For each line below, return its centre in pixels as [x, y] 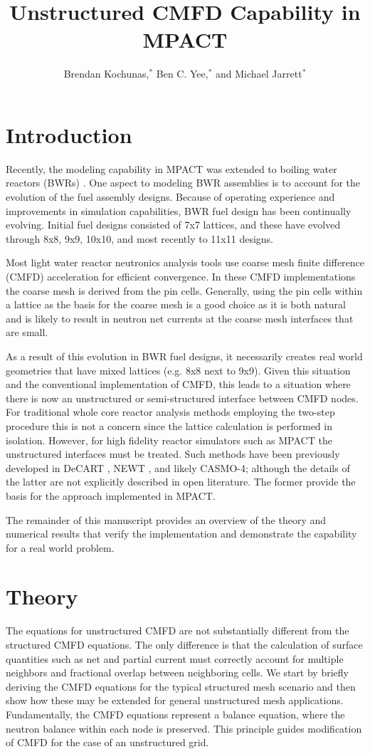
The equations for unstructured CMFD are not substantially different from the [178, 630]
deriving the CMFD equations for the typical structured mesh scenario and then [181, 686]
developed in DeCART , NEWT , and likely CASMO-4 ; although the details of [178, 467]
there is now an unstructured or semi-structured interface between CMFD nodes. [182, 398]
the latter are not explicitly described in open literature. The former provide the [181, 482]
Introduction [69, 134]
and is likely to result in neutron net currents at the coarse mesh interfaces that [180, 318]
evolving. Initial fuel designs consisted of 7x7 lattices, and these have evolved [173, 225]
